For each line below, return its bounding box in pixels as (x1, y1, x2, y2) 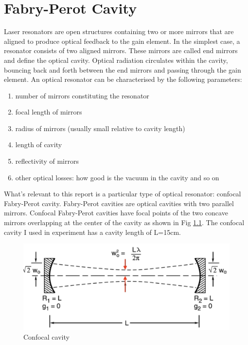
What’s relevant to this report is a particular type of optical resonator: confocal (4, 189, 241, 199)
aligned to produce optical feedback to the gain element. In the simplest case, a (4, 36, 240, 46)
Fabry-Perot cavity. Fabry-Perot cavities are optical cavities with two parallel (4, 198, 234, 208)
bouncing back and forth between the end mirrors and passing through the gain (4, 64, 241, 75)
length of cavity (15, 139, 62, 150)
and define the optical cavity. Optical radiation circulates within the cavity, (4, 55, 228, 65)
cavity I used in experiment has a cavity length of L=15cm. (4, 227, 181, 237)
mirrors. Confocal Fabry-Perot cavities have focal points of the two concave (4, 208, 228, 218)
